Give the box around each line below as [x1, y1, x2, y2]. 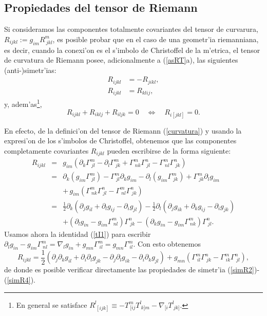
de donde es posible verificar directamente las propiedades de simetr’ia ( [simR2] [4, 264, 254, 275]
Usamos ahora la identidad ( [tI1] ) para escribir [4, 228, 151, 239]
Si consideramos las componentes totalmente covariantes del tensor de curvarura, [4, 24, 258, 34]
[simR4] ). [7, 274, 35, 285]
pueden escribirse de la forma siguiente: [107, 145, 231, 156]
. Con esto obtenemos [133, 238, 201, 249]
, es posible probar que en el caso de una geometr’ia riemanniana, [52, 33, 259, 44]
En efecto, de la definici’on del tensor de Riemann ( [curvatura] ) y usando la [4, 125, 242, 136]
